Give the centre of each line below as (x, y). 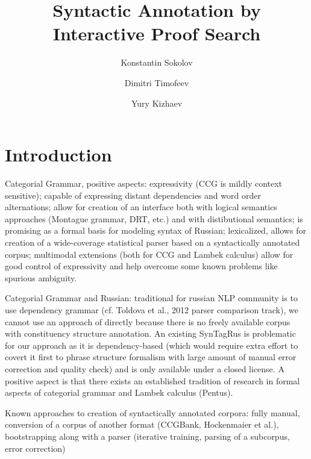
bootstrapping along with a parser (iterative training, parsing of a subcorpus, (147, 436)
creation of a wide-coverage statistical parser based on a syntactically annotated (152, 242)
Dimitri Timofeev (157, 82)
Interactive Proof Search (157, 33)
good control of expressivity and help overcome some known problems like (141, 266)
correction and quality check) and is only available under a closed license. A (145, 368)
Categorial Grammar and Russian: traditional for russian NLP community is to (151, 298)
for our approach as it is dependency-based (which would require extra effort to (152, 345)
